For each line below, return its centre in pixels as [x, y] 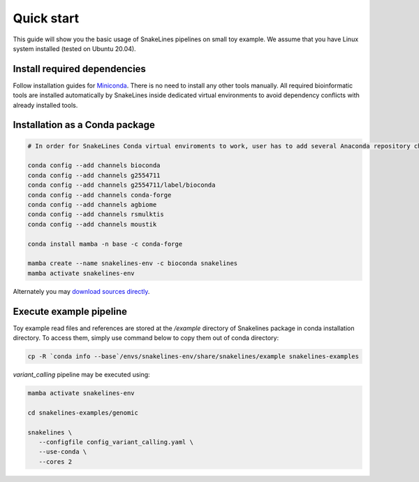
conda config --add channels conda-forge [100, 195]
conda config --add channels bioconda [94, 165]
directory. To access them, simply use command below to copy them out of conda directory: [146, 338]
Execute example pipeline [70, 311]
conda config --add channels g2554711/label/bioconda [122, 185]
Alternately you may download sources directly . [81, 291]
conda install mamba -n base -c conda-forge [105, 244]
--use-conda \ [63, 452]
